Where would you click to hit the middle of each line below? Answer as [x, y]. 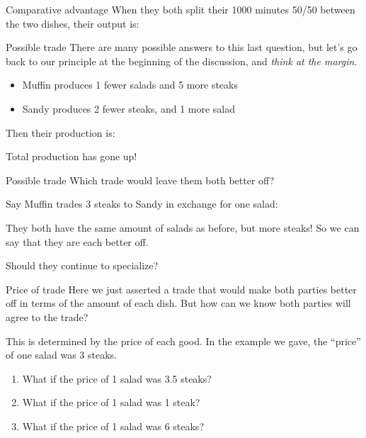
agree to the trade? [47, 316]
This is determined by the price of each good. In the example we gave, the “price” [183, 341]
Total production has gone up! [72, 156]
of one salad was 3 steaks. [61, 355]
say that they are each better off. [77, 241]
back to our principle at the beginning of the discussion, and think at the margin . [182, 61]
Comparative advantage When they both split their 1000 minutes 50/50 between [181, 9]
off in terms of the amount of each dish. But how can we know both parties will [178, 303]
